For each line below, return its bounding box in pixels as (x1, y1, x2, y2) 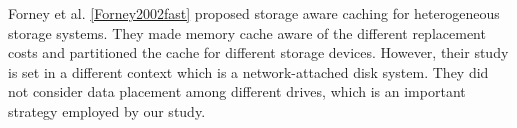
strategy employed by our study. (8, 100, 206, 121)
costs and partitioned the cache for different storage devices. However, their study (8, 42, 509, 63)
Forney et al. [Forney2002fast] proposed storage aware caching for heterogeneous (8, 3, 500, 23)
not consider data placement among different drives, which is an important (8, 81, 466, 102)
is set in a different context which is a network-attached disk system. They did (8, 61, 489, 82)
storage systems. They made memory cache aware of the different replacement (8, 22, 486, 43)
